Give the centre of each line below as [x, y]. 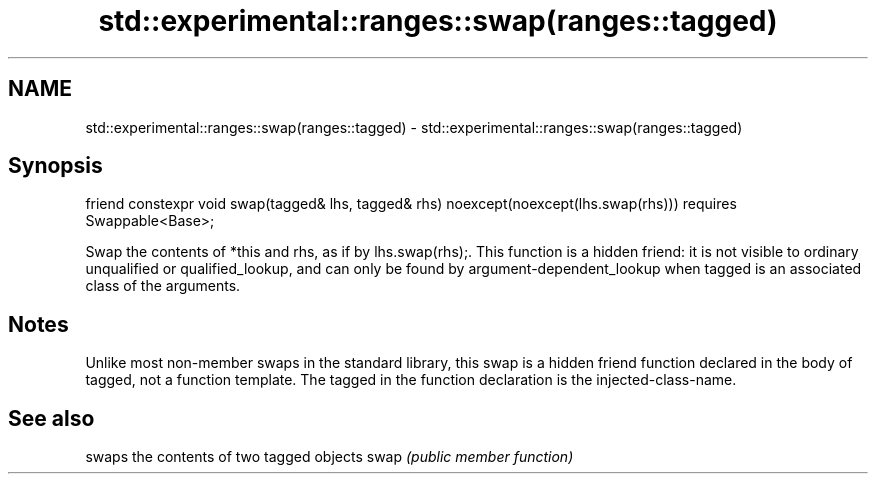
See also [51, 418]
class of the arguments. [163, 286]
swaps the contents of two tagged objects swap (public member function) [329, 457]
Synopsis [55, 166]
